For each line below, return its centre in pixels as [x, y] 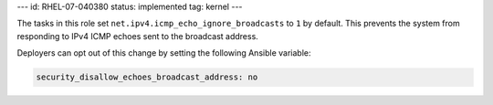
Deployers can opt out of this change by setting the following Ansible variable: [164, 53]
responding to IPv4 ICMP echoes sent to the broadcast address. [138, 36]
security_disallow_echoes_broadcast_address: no [147, 77]
